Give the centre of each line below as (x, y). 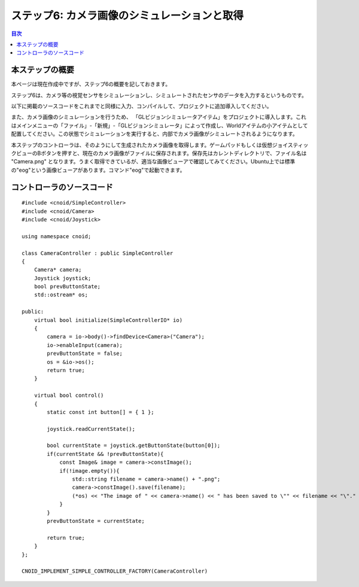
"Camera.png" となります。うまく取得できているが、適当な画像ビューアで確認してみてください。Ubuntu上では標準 (153, 162)
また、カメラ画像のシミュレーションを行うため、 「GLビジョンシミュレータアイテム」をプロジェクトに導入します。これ (159, 117)
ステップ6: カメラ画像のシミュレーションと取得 (127, 16)
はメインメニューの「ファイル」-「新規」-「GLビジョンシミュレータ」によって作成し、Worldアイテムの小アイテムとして (159, 125)
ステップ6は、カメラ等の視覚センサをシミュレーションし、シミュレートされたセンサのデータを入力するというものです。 (159, 95)
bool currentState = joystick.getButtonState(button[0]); (134, 445)
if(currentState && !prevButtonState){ (105, 454)
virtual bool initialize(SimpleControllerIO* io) (108, 320)
